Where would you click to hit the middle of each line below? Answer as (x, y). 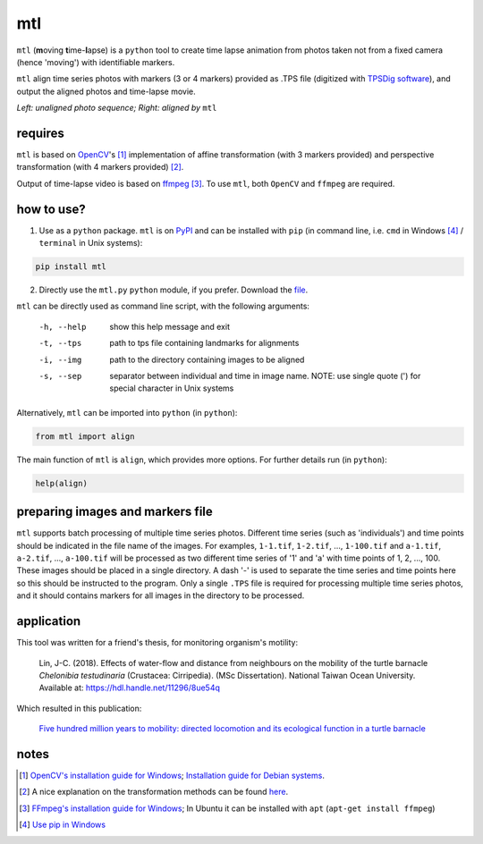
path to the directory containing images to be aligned (207, 359)
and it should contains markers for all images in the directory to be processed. (161, 595)
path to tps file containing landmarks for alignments (204, 343)
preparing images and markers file (115, 512)
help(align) (62, 483)
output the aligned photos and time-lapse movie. (106, 91)
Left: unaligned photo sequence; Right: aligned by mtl (117, 108)
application (49, 621)
